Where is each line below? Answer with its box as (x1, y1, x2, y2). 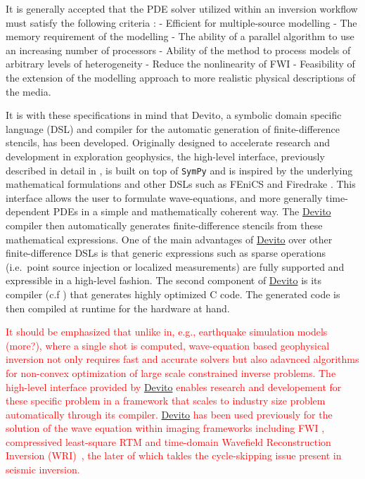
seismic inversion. (6, 462, 80, 477)
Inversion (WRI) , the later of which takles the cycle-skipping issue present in (6, 448, 342, 463)
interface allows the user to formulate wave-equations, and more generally (6, 190, 323, 205)
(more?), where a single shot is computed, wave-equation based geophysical (6, 338, 330, 352)
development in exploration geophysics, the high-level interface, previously (6, 148, 325, 163)
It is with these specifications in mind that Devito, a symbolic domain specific (6, 108, 342, 122)
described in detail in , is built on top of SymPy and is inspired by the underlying (6, 162, 353, 177)
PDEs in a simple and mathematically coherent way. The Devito (53, 204, 331, 219)
